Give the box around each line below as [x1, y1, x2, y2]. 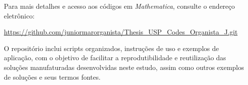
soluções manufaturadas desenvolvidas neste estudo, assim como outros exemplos [4, 62, 244, 72]
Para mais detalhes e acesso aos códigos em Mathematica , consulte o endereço [4, 1, 235, 11]
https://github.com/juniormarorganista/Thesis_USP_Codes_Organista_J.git [4, 27, 238, 37]
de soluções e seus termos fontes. [4, 71, 101, 82]
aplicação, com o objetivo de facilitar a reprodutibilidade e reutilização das [4, 52, 226, 63]
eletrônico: [4, 10, 35, 20]
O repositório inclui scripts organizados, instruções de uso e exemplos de [4, 43, 219, 53]
